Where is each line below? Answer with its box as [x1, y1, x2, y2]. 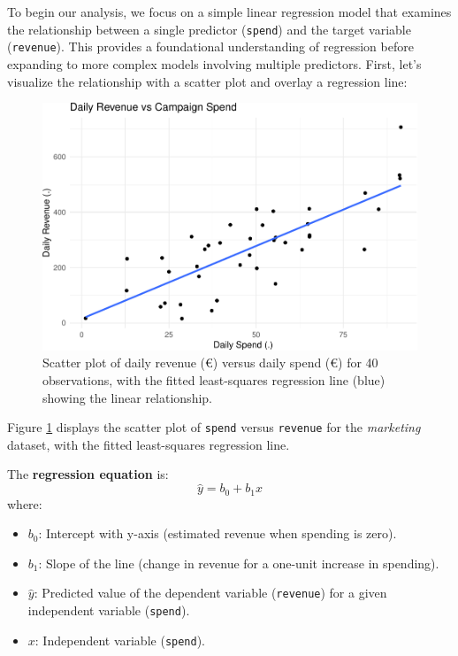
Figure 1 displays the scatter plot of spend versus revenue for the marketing [7, 418, 421, 436]
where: [7, 494, 42, 513]
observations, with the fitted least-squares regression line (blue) [42, 370, 385, 389]
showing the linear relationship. [42, 388, 212, 406]
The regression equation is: [7, 465, 169, 483]
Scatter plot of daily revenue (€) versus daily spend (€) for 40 [42, 353, 378, 372]
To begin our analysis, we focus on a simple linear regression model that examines [7, 3, 452, 20]
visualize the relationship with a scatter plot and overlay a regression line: [7, 72, 408, 90]
